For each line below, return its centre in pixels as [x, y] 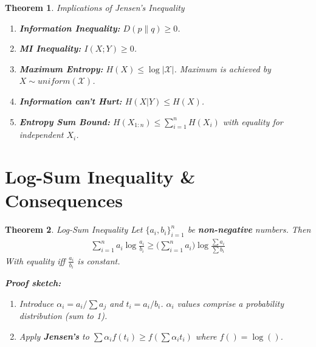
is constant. [99, 260]
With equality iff [35, 260]
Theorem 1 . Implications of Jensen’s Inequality [95, 7]
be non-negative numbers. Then [249, 229]
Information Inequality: [70, 28]
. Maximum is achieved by [222, 68]
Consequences [64, 200]
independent [41, 135]
